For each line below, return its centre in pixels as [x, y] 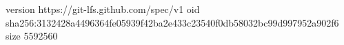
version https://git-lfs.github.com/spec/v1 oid [103, 9]
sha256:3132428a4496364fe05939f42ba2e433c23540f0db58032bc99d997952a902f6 [172, 22]
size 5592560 [32, 36]
